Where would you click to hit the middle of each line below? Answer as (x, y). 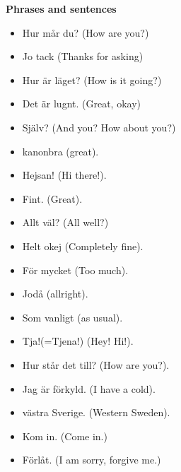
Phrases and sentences (61, 8)
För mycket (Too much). (75, 270)
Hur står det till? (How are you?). (96, 364)
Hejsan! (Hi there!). (64, 175)
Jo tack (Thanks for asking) (83, 56)
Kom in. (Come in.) (65, 436)
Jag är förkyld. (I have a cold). (89, 388)
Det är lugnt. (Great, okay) (82, 104)
